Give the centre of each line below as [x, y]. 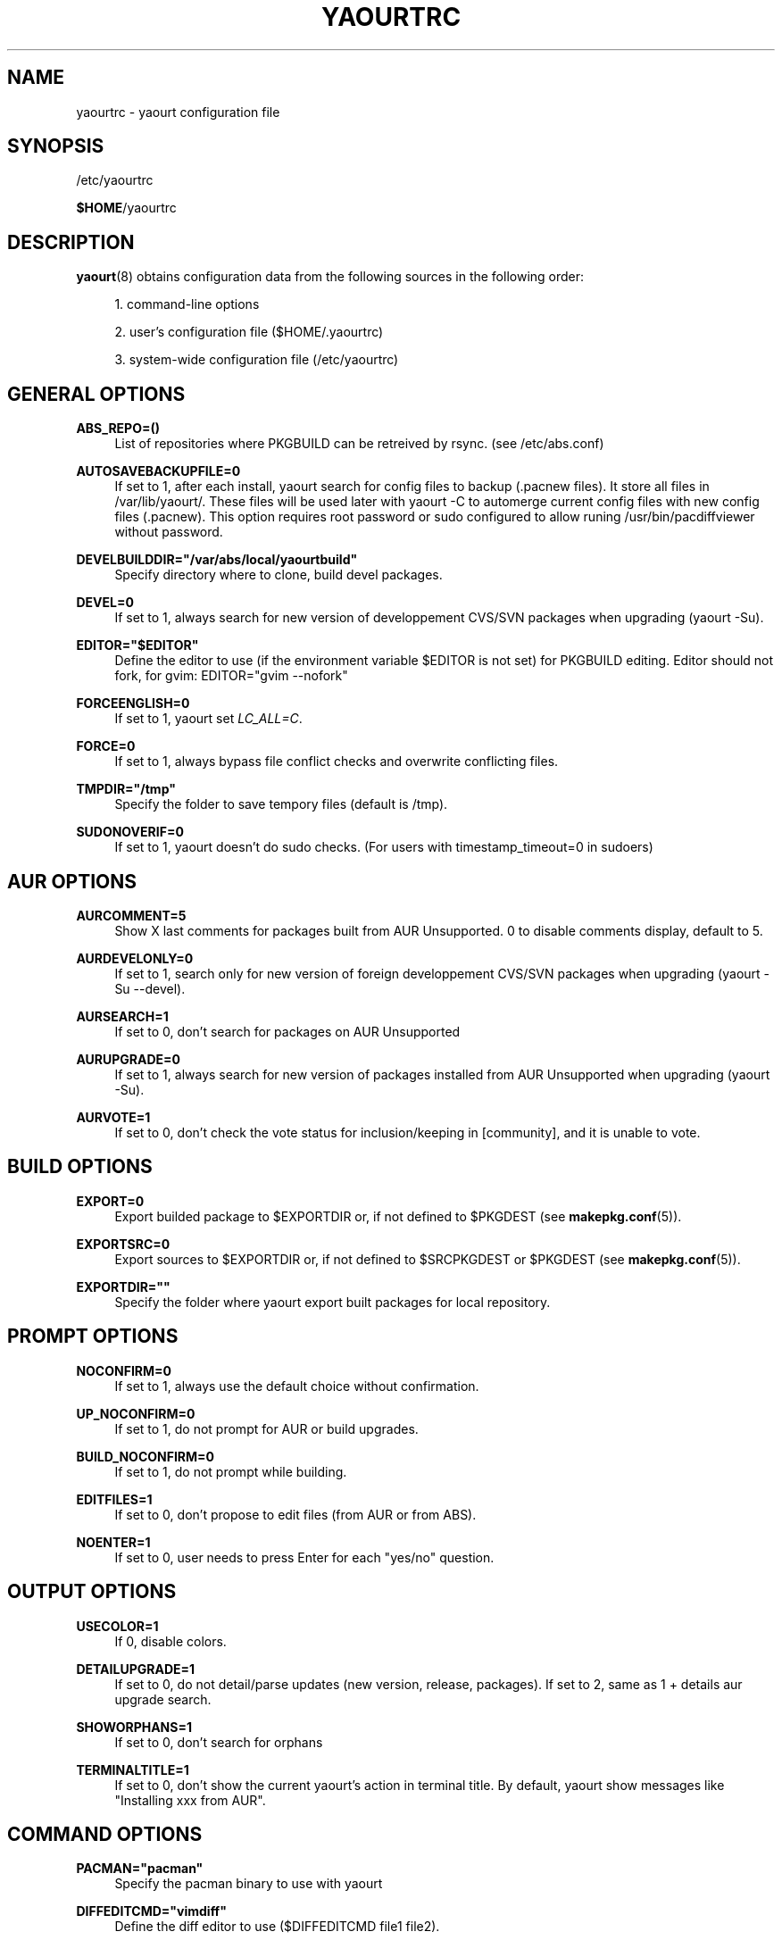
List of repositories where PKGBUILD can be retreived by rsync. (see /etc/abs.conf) [359, 444]
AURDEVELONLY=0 [135, 958]
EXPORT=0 [110, 1201]
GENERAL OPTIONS [96, 394]
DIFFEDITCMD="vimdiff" [151, 1911]
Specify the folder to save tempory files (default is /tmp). [281, 804]
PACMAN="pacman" [140, 1869]
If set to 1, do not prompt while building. [231, 1471]
